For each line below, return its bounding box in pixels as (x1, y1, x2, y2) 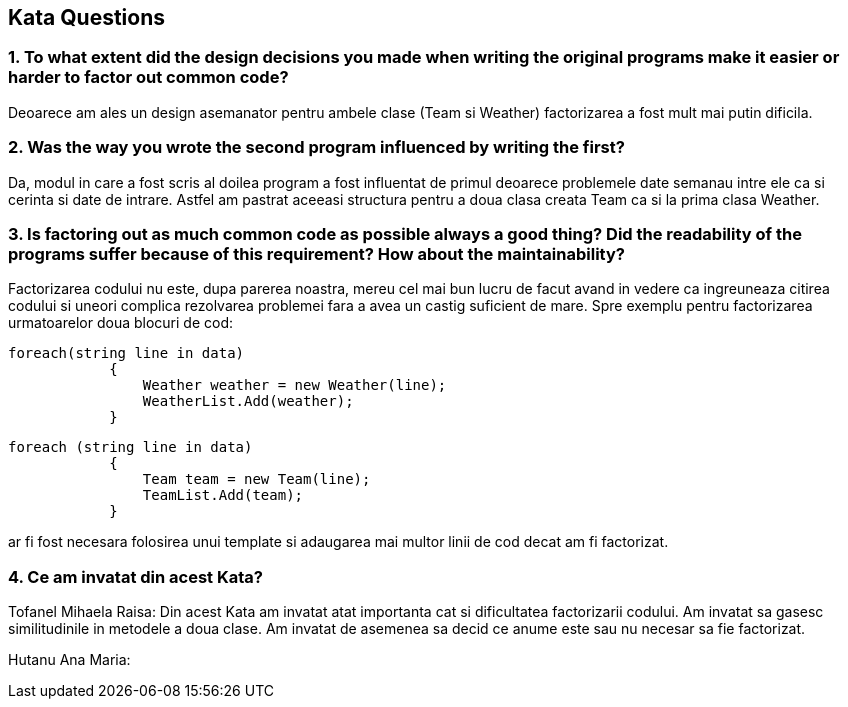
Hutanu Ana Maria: (8, 651, 131, 669)
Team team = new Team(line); (142, 471, 371, 488)
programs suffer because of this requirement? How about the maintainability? (8, 243, 625, 264)
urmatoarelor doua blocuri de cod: (8, 314, 234, 332)
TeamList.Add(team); (142, 487, 304, 504)
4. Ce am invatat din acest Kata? (8, 566, 263, 587)
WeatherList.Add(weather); (142, 393, 354, 410)
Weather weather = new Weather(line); (142, 377, 447, 394)
